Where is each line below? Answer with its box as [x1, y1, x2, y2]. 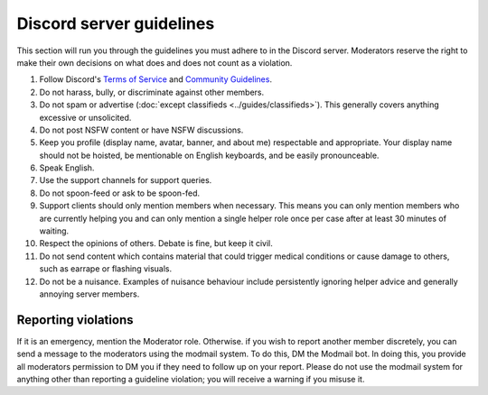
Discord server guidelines [16, 14, 215, 33]
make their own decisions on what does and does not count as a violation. [16, 57, 293, 68]
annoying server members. [39, 289, 140, 299]
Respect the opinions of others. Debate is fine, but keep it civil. [39, 238, 273, 249]
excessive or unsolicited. [39, 112, 132, 123]
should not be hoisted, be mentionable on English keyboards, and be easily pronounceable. [39, 150, 380, 161]
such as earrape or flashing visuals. [39, 263, 173, 274]
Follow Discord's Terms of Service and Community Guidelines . [39, 74, 273, 85]
